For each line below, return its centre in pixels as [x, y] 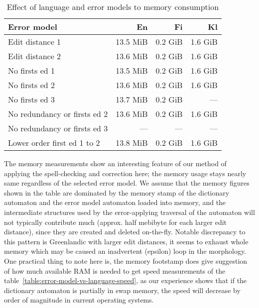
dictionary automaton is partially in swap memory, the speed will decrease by [122, 290]
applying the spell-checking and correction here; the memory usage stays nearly [125, 173]
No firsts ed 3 [31, 99]
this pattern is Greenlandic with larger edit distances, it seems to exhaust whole [126, 241]
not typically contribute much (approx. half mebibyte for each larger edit [116, 222]
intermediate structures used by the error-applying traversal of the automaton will [129, 212]
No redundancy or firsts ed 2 [58, 114]
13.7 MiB [132, 99]
